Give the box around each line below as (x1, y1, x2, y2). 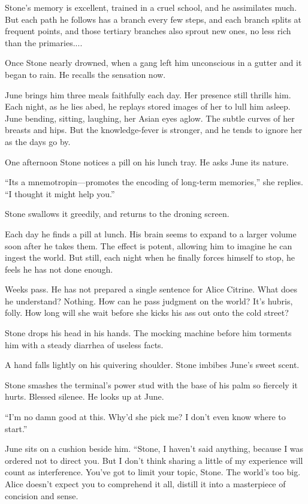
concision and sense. (5, 489, 78, 502)
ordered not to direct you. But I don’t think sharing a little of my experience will (5, 454, 303, 466)
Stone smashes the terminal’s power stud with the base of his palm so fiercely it (5, 378, 298, 391)
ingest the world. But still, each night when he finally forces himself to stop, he (5, 251, 295, 264)
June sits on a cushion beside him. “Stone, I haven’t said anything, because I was (5, 442, 304, 455)
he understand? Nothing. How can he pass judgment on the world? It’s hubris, (5, 294, 293, 307)
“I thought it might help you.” (5, 187, 115, 200)
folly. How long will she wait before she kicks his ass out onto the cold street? (5, 306, 289, 319)
